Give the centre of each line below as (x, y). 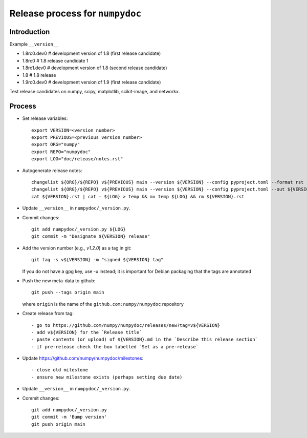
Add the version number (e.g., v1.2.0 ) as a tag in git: (77, 248)
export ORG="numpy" (56, 144)
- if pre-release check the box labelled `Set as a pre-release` (115, 347)
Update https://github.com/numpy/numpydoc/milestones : (83, 358)
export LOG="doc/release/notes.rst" (77, 159)
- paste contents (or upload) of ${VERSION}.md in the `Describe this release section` (145, 340)
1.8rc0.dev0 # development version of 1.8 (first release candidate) (92, 53)
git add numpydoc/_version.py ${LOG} (79, 229)
